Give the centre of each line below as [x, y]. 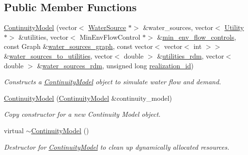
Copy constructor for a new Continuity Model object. [82, 114]
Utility [234, 27]
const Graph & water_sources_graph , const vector [78, 46]
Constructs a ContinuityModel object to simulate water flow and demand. [113, 82]
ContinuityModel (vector [40, 27]
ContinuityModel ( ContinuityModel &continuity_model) [88, 98]
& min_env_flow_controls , [197, 37]
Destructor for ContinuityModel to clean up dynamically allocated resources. [117, 147]
